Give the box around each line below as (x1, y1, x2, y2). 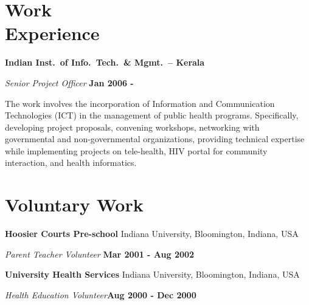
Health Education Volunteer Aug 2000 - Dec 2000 (5, 288, 196, 301)
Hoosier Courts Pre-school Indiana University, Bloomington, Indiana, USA (5, 227, 299, 240)
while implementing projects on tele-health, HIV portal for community (5, 144, 268, 157)
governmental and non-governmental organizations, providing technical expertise (5, 132, 305, 145)
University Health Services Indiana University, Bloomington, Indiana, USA (5, 268, 300, 281)
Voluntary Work (5, 192, 144, 217)
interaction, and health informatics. (5, 156, 137, 169)
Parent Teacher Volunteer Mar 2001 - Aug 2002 (5, 247, 195, 260)
